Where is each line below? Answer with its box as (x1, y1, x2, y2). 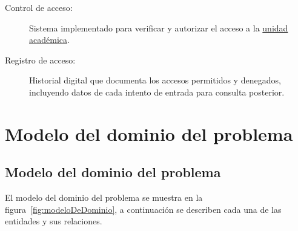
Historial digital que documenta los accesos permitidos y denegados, (29, 74, 281, 86)
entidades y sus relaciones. (5, 215, 102, 227)
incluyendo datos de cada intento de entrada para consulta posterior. (29, 85, 285, 98)
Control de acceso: (5, 1, 73, 13)
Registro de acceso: (5, 53, 76, 66)
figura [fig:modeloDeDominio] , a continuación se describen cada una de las (5, 203, 282, 215)
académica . (29, 33, 70, 46)
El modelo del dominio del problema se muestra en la (5, 191, 203, 204)
